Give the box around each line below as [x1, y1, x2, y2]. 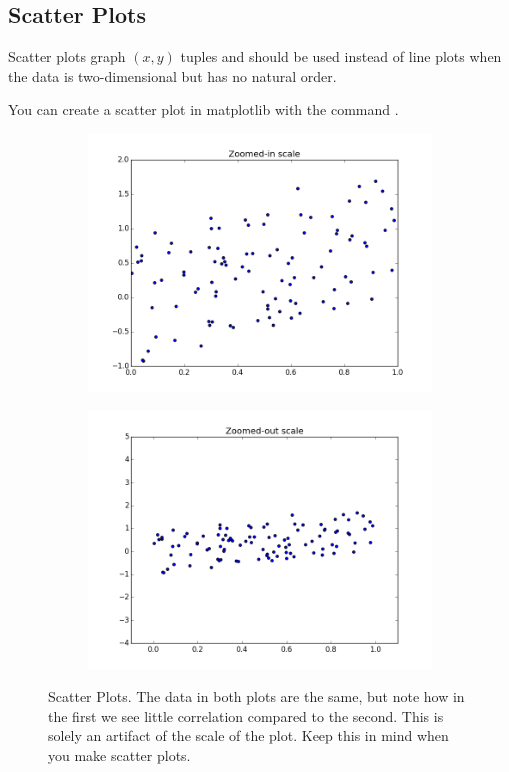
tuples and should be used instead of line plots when [180, 46, 502, 67]
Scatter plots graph [8, 46, 126, 67]
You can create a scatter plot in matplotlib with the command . [8, 99, 399, 120]
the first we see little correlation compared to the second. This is [48, 705, 444, 726]
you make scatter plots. [48, 744, 191, 765]
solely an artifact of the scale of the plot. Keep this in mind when [48, 725, 449, 746]
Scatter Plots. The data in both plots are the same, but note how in [48, 686, 465, 707]
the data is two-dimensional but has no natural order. [8, 65, 337, 86]
